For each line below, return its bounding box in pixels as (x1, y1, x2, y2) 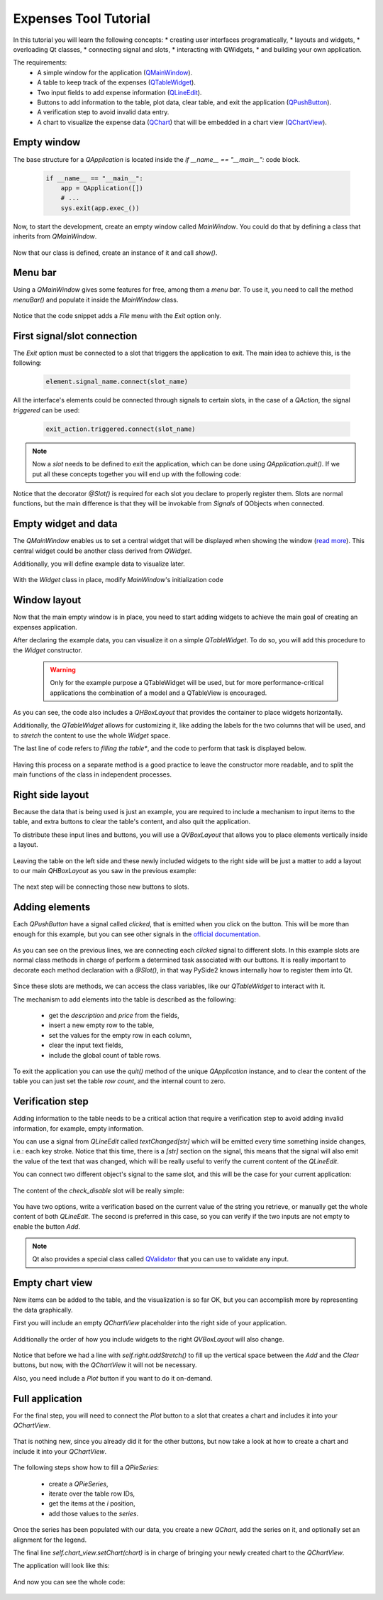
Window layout (13, 594, 82, 606)
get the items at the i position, (48, 1499, 135, 1508)
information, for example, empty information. (13, 1124, 144, 1132)
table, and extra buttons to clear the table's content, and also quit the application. (13, 817, 251, 826)
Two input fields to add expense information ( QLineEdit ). (37, 88, 202, 97)
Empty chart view (13, 1277, 93, 1289)
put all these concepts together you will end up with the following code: (32, 469, 241, 478)
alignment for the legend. (13, 1535, 87, 1544)
